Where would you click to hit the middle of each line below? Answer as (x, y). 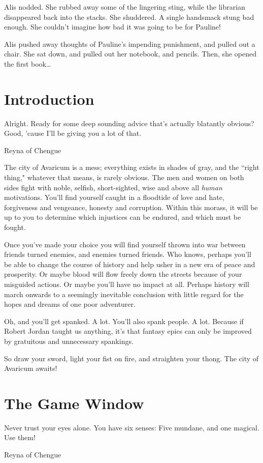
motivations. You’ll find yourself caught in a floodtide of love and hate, (114, 197)
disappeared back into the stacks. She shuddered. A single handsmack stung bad (129, 17)
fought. (15, 227)
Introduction (49, 98)
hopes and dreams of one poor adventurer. (70, 304)
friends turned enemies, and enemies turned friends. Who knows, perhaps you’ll (128, 254)
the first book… (28, 63)
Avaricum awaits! (31, 368)
